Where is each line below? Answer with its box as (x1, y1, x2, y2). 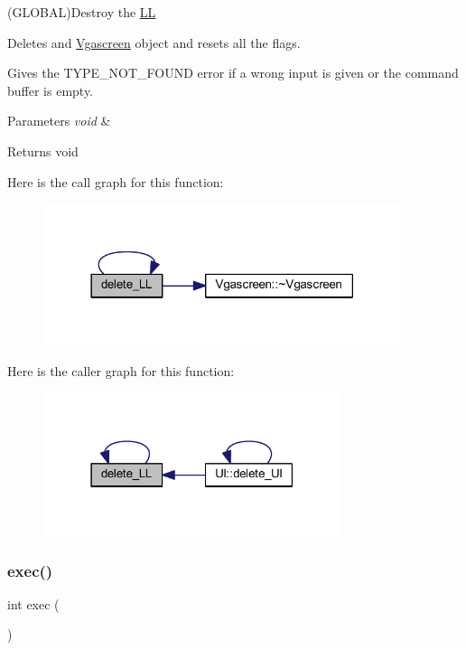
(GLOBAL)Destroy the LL (7, 3, 156, 21)
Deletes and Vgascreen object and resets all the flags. (7, 33, 301, 52)
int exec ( (7, 594, 60, 613)
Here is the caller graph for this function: (7, 362, 235, 381)
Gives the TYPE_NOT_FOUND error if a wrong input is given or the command (7, 63, 459, 82)
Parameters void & (7, 111, 111, 130)
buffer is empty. (7, 80, 94, 99)
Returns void (7, 141, 79, 160)
